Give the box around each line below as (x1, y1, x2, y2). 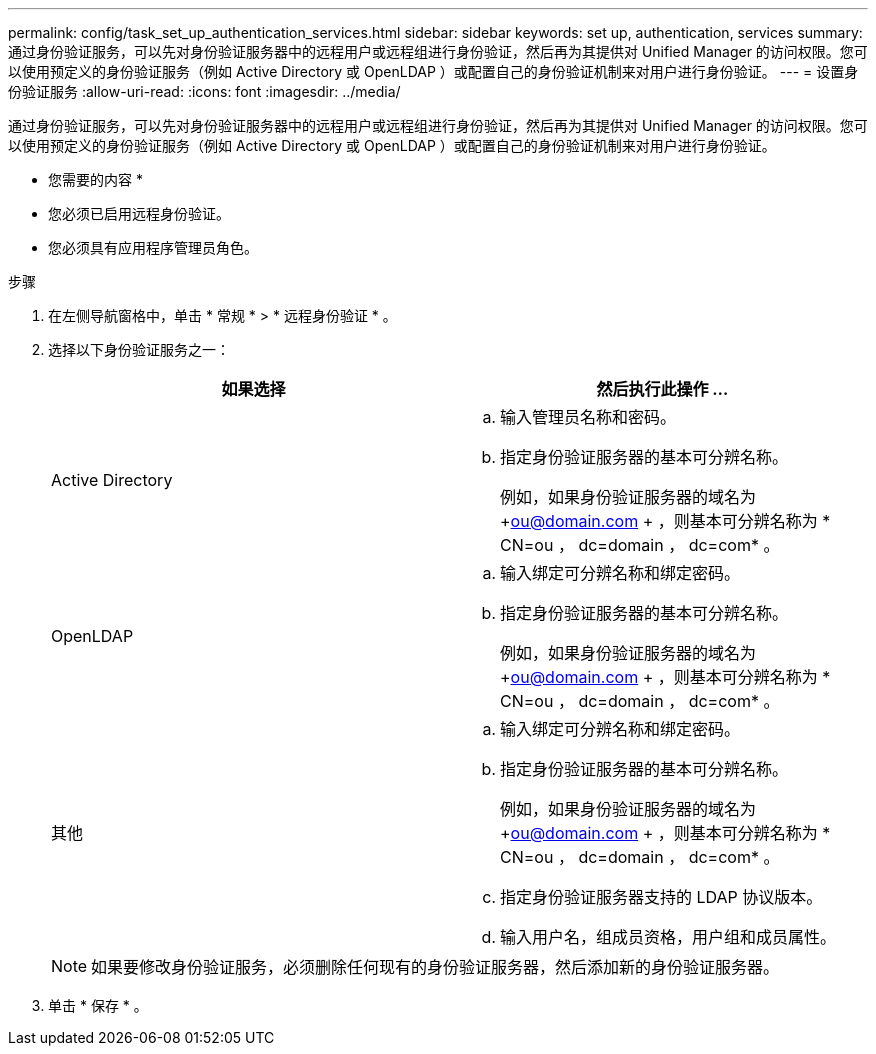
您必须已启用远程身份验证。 (48, 205, 230, 222)
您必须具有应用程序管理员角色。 (48, 239, 258, 256)
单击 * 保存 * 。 (48, 997, 148, 1014)
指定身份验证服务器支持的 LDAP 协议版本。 (500, 887, 823, 907)
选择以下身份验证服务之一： (48, 341, 230, 358)
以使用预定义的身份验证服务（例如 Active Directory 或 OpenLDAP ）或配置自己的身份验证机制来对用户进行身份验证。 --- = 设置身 (8, 63, 859, 80)
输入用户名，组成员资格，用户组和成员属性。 (500, 927, 837, 947)
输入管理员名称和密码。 (500, 407, 677, 427)
